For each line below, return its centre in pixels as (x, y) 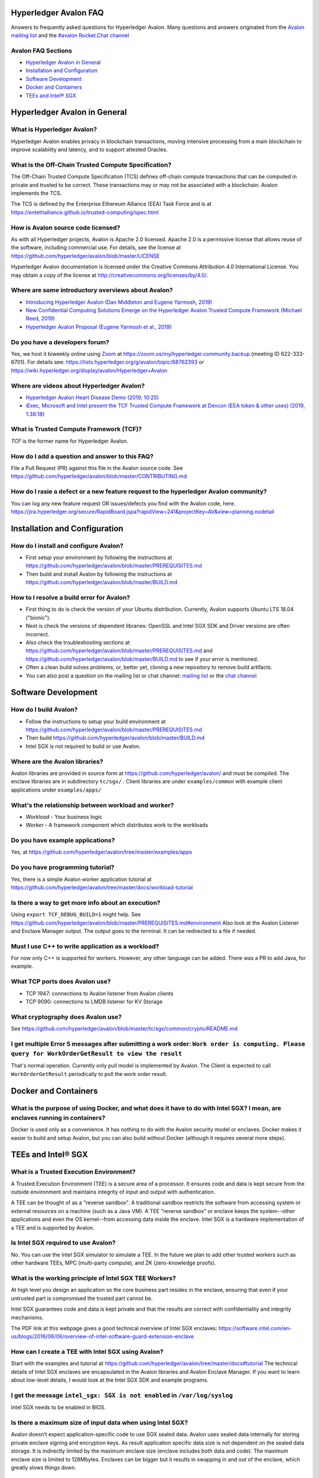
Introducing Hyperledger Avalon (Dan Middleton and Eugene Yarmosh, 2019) (119, 302)
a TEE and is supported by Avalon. (53, 1227)
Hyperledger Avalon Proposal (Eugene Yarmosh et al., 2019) (99, 327)
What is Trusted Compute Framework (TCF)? (77, 429)
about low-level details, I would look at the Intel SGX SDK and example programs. (110, 1380)
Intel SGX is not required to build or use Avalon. (83, 746)
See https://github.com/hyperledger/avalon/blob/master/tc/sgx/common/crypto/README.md (124, 1029)
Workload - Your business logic (64, 816)
